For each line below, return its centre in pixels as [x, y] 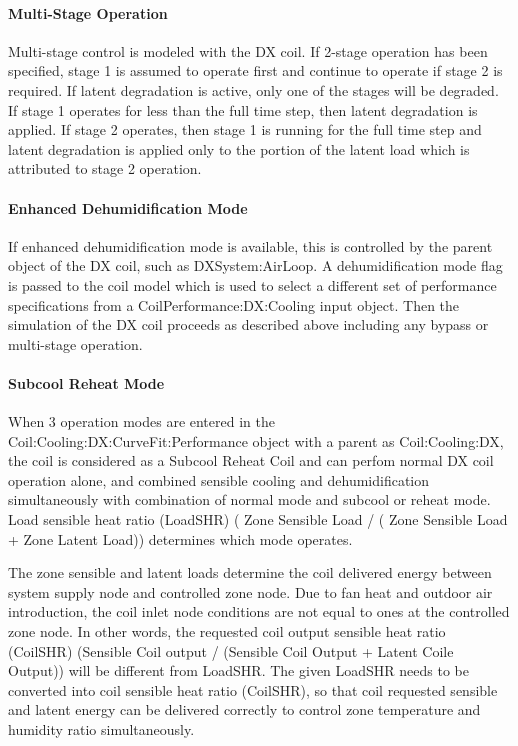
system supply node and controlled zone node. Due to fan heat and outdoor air [250, 591]
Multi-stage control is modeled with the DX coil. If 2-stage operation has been [248, 50]
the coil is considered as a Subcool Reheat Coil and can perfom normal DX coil [251, 460]
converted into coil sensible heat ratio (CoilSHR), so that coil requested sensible [253, 689]
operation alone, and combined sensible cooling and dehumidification [219, 479]
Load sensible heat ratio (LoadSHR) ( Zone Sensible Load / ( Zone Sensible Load [258, 519]
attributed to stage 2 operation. [105, 168]
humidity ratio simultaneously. [101, 729]
